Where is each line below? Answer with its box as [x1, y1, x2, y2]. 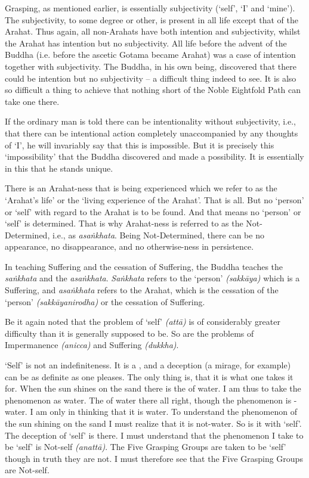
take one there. [5, 95, 60, 107]
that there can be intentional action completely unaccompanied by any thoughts [5, 126, 298, 139]
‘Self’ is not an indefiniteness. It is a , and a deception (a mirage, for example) [5, 359, 291, 371]
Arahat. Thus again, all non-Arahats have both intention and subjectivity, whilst [5, 25, 301, 38]
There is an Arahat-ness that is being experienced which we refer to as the [5, 182, 277, 194]
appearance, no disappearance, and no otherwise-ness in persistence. [5, 240, 254, 253]
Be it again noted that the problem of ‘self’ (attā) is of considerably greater [5, 315, 280, 328]
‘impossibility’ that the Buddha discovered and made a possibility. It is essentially [5, 150, 304, 163]
